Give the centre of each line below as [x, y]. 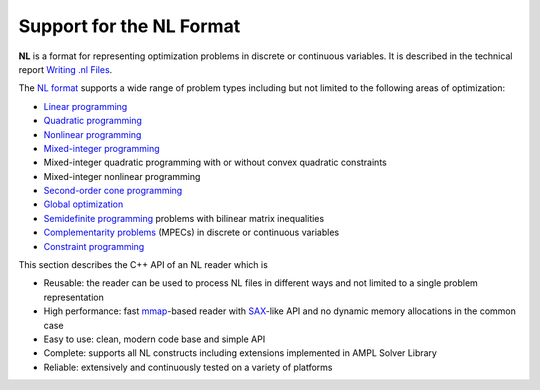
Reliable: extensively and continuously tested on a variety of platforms [188, 367]
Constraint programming [94, 246]
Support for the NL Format [129, 26]
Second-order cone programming [113, 191]
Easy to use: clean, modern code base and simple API [154, 339]
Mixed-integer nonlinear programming [122, 176]
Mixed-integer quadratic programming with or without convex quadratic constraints [215, 162]
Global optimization [83, 204]
